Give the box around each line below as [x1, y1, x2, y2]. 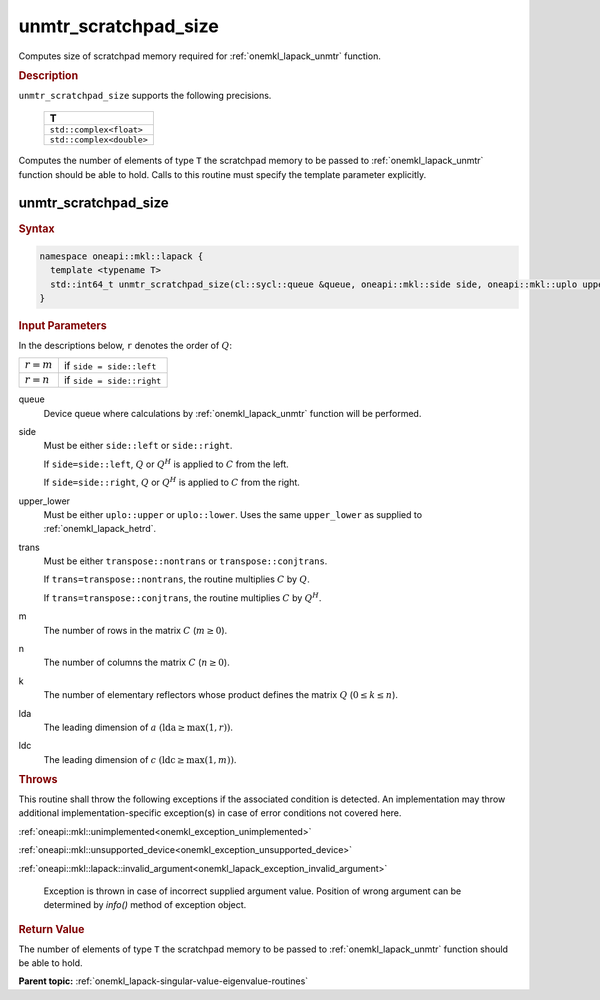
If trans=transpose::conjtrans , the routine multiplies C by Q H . [43, 591, 322, 604]
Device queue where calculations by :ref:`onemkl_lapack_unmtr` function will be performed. [43, 407, 422, 419]
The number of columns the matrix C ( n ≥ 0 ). [43, 656, 230, 669]
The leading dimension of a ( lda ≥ [43, 721, 186, 733]
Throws [18, 773, 58, 787]
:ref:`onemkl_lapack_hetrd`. [43, 523, 157, 535]
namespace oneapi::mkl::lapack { [39, 250, 204, 262]
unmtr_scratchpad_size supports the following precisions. [18, 89, 272, 101]
